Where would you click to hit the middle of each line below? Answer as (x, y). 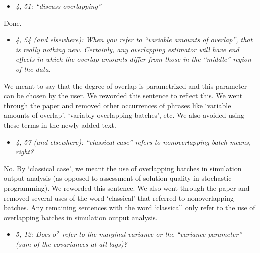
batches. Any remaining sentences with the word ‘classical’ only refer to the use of (130, 208)
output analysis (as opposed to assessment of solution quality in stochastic (118, 178)
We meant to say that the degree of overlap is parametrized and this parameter (126, 86)
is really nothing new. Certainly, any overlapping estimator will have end (127, 49)
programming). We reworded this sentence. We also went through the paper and (127, 188)
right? (25, 152)
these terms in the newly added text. (60, 125)
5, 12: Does (33, 234)
